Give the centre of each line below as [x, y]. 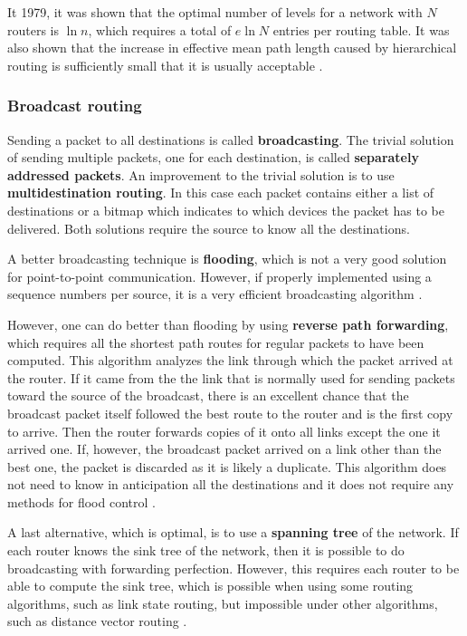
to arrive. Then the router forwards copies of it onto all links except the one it [224, 431]
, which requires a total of [160, 29]
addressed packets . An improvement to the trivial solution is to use [201, 174]
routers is [33, 29]
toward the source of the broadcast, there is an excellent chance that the [208, 395]
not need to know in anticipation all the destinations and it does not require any [231, 484]
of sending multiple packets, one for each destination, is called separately [213, 157]
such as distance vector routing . [97, 621]
